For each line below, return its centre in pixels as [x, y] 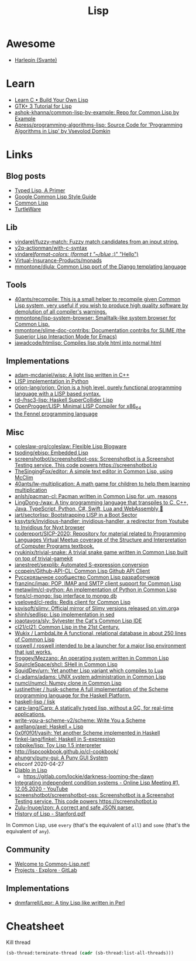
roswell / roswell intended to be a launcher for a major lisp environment [100, 645]
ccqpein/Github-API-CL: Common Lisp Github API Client [82, 571]
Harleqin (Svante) [36, 60]
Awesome [31, 44]
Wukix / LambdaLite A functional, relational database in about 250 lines [100, 633]
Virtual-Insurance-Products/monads [58, 260]
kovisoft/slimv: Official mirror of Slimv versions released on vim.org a [97, 608]
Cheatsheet [35, 926]
